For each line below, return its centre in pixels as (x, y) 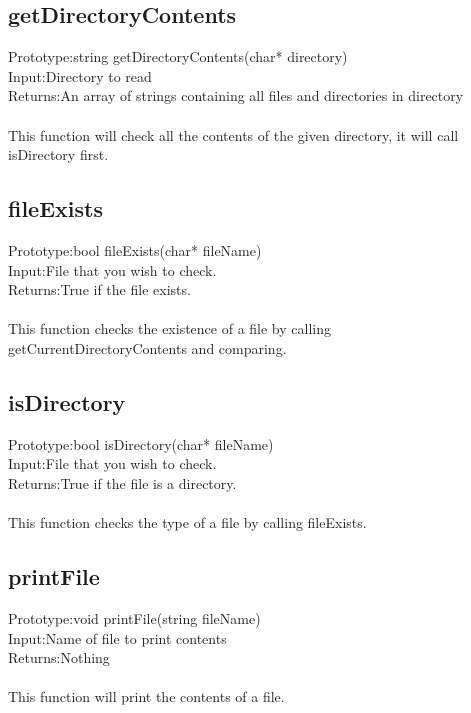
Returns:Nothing (59, 657)
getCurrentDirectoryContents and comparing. (147, 347)
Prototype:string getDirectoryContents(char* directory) (178, 56)
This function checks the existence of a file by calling (169, 328)
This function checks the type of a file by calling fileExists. (187, 522)
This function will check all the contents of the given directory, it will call (233, 134)
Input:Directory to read (80, 75)
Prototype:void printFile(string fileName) (134, 617)
